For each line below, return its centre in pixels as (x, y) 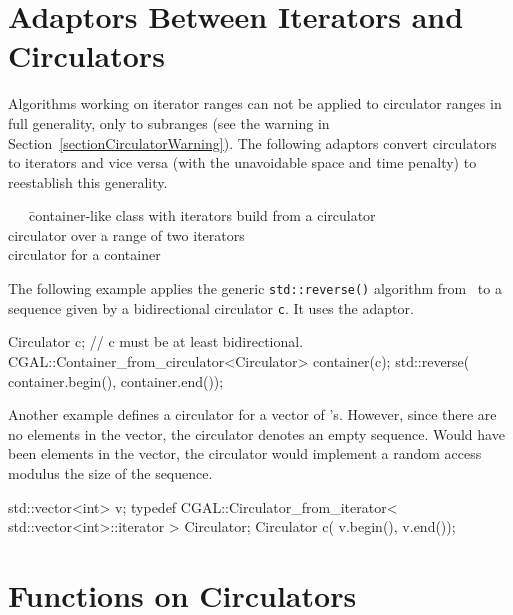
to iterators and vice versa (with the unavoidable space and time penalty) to (242, 162)
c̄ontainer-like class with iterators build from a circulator (202, 215)
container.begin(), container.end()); (116, 380)
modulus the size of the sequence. (110, 472)
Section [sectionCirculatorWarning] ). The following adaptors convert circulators (252, 142)
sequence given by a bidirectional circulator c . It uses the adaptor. (211, 307)
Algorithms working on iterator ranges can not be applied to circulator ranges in (255, 103)
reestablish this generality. (88, 181)
